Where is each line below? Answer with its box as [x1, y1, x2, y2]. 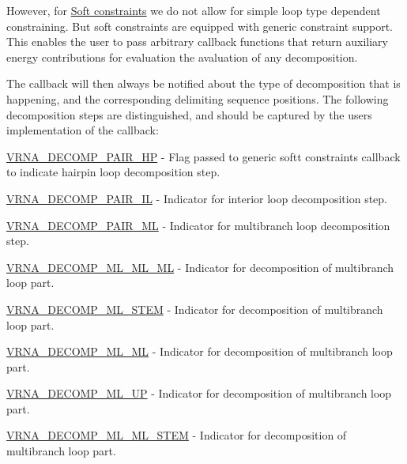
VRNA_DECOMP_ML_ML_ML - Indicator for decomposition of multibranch [6, 258, 394, 275]
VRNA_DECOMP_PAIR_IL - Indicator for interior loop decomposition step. [6, 190, 388, 206]
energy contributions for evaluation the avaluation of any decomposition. [6, 48, 358, 65]
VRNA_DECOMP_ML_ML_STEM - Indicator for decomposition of [6, 427, 347, 443]
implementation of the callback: [6, 122, 159, 138]
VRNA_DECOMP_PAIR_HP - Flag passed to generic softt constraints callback [6, 148, 401, 164]
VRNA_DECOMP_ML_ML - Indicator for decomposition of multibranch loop [6, 343, 393, 360]
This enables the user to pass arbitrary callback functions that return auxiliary [6, 33, 388, 50]
